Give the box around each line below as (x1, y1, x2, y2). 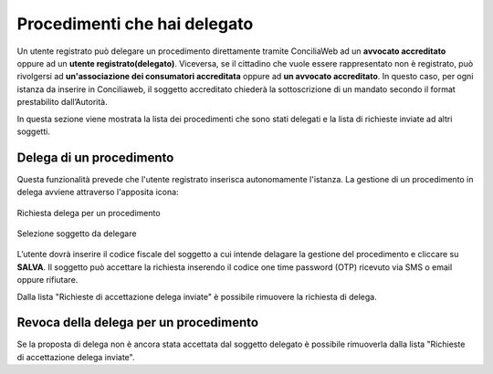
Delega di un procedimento (16, 150, 174, 165)
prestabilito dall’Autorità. (16, 97, 109, 108)
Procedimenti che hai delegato (16, 14, 254, 34)
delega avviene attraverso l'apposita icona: (16, 187, 179, 198)
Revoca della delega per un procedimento (16, 315, 259, 330)
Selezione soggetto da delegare (16, 228, 137, 239)
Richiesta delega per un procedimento (16, 207, 161, 218)
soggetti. (16, 126, 50, 137)
